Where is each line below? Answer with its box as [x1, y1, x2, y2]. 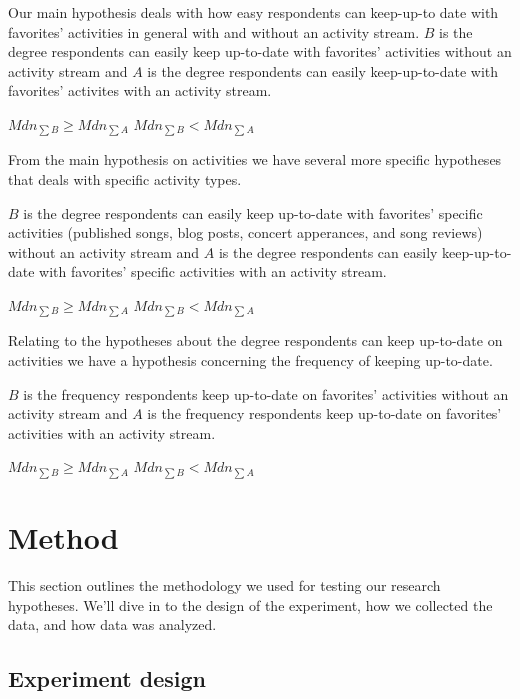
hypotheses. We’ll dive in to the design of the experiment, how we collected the [8, 594, 493, 615]
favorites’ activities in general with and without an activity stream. [8, 21, 420, 42]
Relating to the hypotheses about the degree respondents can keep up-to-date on [8, 330, 503, 351]
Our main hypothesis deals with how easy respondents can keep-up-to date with [8, 2, 499, 22]
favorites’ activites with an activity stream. [8, 80, 272, 101]
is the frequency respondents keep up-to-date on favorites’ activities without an [23, 383, 509, 404]
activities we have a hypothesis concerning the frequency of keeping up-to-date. [8, 350, 493, 371]
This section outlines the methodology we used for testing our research [8, 574, 441, 595]
